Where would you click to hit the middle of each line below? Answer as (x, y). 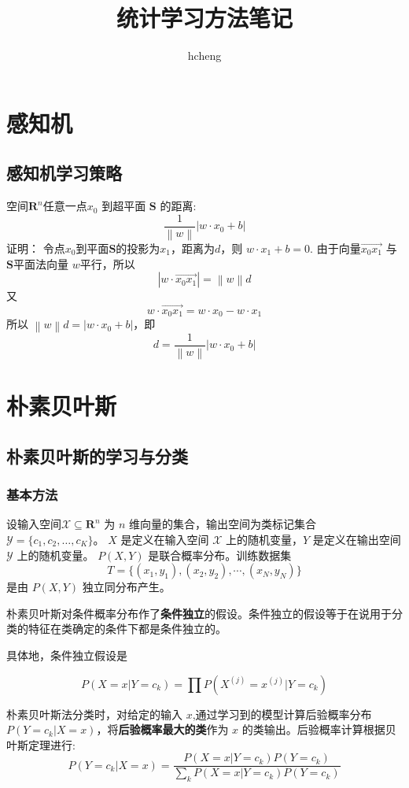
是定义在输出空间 (357, 539)
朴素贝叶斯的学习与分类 (97, 455)
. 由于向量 (335, 248)
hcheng (204, 55)
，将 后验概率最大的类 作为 (162, 729)
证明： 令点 (36, 248)
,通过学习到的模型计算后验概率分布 (282, 714)
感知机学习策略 (64, 173)
